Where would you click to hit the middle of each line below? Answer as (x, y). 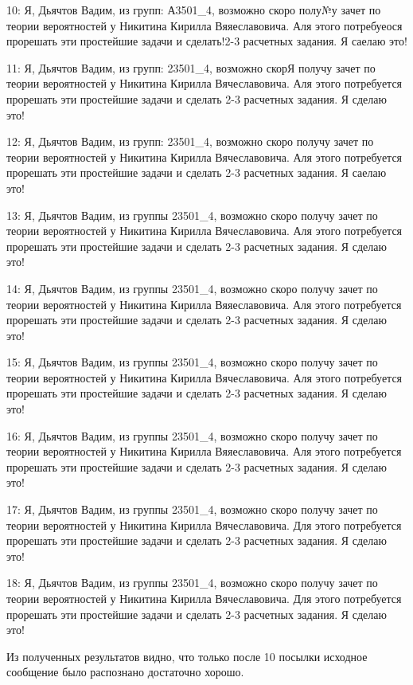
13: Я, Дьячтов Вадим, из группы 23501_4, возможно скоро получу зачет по (192, 215)
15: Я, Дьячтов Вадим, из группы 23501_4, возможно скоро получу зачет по (192, 362)
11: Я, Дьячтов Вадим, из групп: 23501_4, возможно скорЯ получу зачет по (191, 67)
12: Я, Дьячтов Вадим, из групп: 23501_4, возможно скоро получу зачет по (190, 141)
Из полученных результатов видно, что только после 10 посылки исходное (187, 656)
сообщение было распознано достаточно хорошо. (125, 672)
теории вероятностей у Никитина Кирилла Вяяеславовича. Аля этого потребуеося (205, 25)
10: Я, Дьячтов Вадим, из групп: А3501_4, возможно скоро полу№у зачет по (194, 10)
